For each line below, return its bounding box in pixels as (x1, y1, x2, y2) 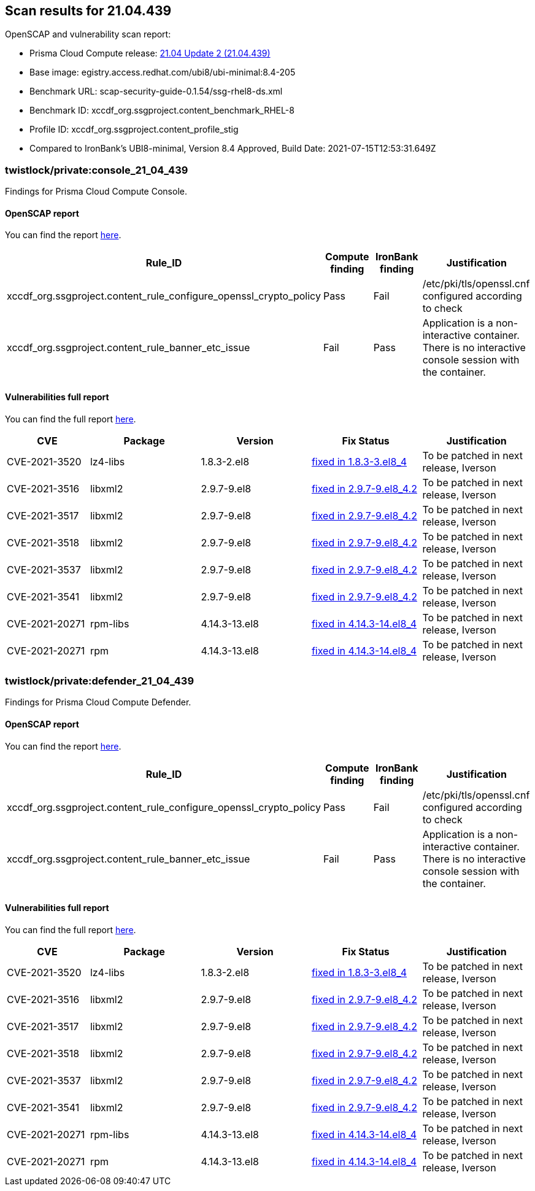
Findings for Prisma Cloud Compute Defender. (5, 697, 191, 708)
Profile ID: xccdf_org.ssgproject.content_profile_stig (29, 124, 239, 135)
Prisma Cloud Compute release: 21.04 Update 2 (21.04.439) (29, 48, 271, 59)
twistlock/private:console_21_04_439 (5, 163, 188, 176)
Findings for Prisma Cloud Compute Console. (5, 186, 187, 197)
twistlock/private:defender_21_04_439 (5, 674, 194, 687)
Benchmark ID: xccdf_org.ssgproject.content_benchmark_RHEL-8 (29, 105, 294, 116)
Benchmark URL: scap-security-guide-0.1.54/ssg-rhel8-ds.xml (29, 86, 283, 97)
